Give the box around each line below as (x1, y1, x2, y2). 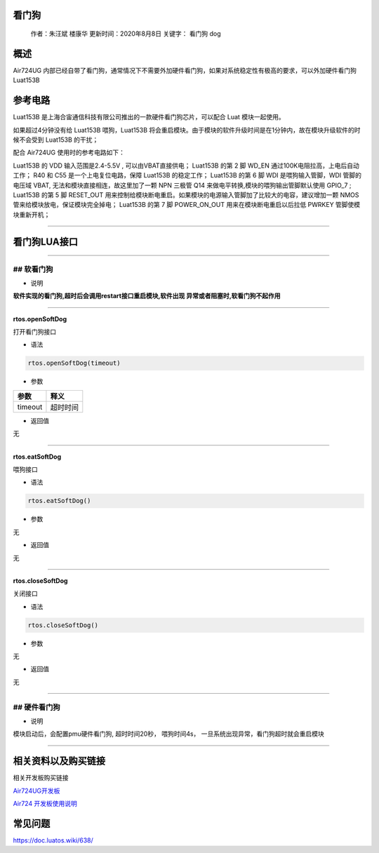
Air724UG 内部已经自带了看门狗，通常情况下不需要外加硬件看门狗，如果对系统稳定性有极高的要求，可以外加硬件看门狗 (13, 66, 357, 74)
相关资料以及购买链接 (13, 755, 105, 767)
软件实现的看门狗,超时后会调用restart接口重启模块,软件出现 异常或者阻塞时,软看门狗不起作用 (13, 292, 281, 300)
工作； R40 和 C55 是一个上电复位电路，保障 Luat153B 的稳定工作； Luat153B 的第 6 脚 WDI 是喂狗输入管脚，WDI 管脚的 (13, 171, 361, 180)
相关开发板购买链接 (13, 774, 69, 782)
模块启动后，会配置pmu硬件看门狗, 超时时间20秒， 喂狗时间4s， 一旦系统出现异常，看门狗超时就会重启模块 (13, 730, 324, 738)
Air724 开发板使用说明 (13, 800, 77, 808)
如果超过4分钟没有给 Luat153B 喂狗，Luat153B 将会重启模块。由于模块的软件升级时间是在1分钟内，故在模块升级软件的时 (13, 126, 361, 134)
